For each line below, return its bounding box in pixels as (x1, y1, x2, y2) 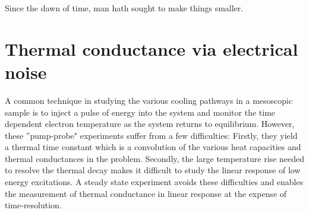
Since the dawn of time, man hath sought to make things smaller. (5, 2, 244, 14)
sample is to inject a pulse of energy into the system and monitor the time (5, 106, 276, 118)
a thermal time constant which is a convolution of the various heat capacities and (5, 141, 301, 153)
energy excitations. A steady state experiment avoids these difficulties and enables (5, 176, 304, 188)
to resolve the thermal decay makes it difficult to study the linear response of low (5, 164, 301, 176)
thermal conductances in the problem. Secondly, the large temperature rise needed (5, 152, 304, 164)
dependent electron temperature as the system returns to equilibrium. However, (5, 117, 295, 130)
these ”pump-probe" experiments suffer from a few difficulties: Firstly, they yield (5, 129, 298, 141)
